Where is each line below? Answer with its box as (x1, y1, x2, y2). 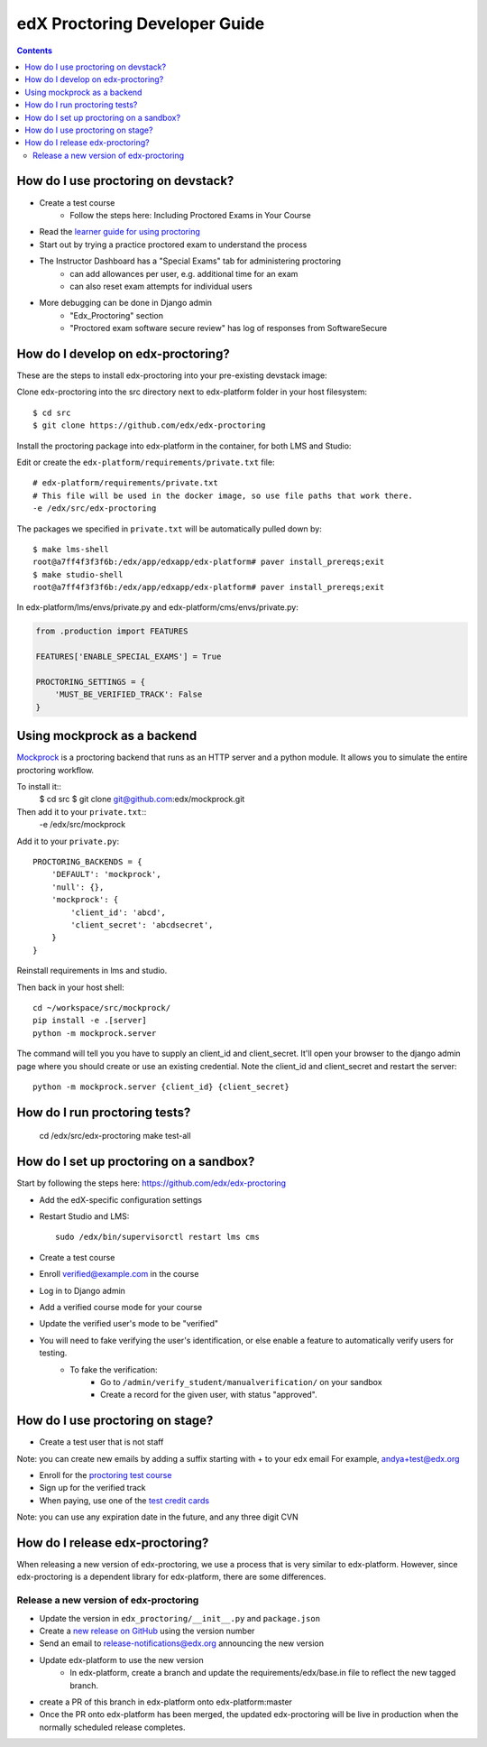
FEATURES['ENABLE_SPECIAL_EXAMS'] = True (35, 652, 222, 662)
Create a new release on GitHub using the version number (39, 1625, 255, 1636)
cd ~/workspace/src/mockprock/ (32, 1003, 171, 1012)
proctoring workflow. (16, 764, 95, 775)
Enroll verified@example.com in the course (39, 1269, 199, 1280)
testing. (39, 1347, 68, 1358)
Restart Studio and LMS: (39, 1210, 130, 1222)
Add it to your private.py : (16, 836, 120, 846)
